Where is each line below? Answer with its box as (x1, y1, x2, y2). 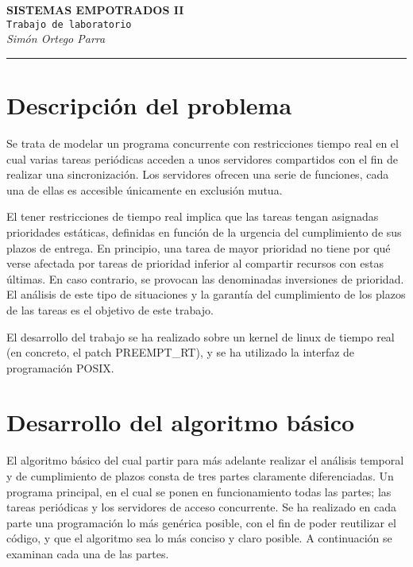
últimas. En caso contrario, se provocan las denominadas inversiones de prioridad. (6, 270, 404, 287)
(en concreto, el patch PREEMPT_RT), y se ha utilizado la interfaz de (6, 344, 355, 361)
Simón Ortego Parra (6, 30, 106, 47)
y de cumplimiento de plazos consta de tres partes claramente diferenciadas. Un (6, 468, 394, 484)
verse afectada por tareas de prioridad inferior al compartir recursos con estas (6, 255, 384, 272)
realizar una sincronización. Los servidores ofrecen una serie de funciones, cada (6, 166, 389, 183)
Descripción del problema (6, 89, 292, 121)
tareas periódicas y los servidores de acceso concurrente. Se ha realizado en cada (6, 499, 397, 515)
